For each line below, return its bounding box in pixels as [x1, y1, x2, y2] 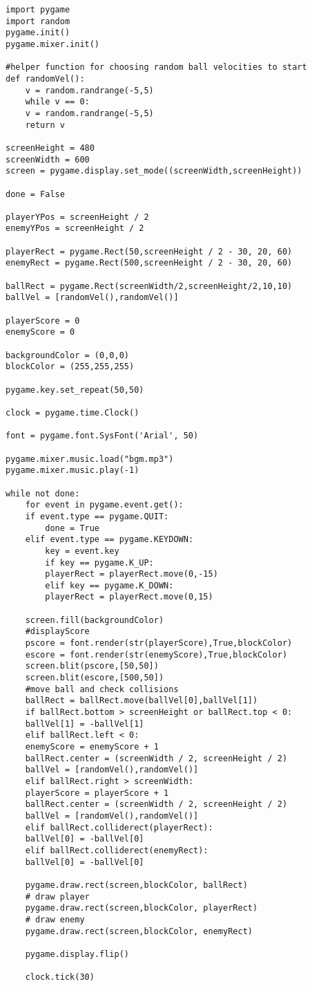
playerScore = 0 [6, 315, 80, 326]
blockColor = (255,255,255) [6, 362, 135, 372]
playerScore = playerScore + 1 [25, 788, 169, 798]
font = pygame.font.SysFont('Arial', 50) [6, 431, 199, 441]
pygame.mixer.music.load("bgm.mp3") [6, 454, 174, 464]
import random [6, 16, 70, 26]
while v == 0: [25, 97, 90, 107]
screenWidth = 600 [6, 154, 90, 165]
